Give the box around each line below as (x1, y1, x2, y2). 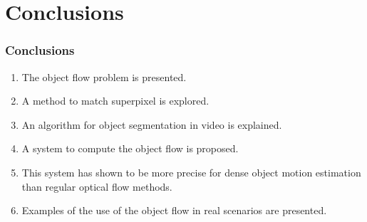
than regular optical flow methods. (21, 179, 172, 194)
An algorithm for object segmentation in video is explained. (21, 117, 282, 132)
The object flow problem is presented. (21, 69, 187, 84)
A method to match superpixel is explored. (21, 93, 210, 108)
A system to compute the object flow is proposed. (21, 141, 239, 156)
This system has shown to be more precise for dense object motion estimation (21, 164, 361, 179)
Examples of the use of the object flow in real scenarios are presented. (21, 203, 327, 218)
